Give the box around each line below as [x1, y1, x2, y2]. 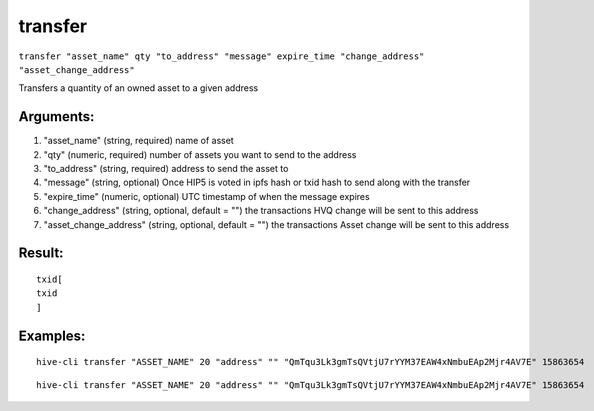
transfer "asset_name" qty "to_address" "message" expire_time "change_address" [18, 50, 425, 62]
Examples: [18, 327, 86, 344]
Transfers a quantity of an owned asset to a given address [18, 82, 259, 94]
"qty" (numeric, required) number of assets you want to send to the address [43, 148, 357, 160]
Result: [18, 245, 64, 262]
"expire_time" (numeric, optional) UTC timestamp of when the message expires [43, 190, 370, 202]
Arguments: [18, 108, 95, 125]
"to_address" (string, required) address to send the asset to [43, 163, 289, 175]
